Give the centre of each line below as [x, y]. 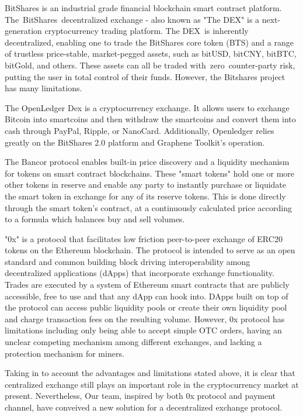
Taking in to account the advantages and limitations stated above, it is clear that [150, 373]
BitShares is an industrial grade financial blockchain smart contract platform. [143, 8]
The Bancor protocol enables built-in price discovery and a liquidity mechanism [147, 162]
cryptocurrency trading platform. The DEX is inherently [147, 31]
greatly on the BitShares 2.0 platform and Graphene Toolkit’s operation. [135, 142]
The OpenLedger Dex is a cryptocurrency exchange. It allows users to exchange [147, 107]
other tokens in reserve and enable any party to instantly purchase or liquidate [146, 185]
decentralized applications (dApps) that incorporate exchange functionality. [140, 273]
